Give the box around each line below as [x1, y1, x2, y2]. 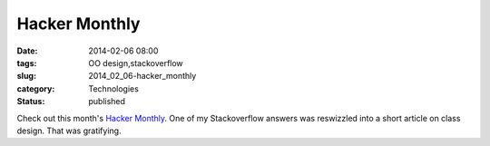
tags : [16, 57, 37, 68]
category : [16, 83, 55, 94]
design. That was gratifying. [16, 125, 122, 136]
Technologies [88, 83, 140, 94]
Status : [16, 96, 45, 107]
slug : [16, 71, 36, 82]
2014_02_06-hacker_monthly [88, 71, 197, 82]
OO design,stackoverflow [88, 57, 183, 68]
